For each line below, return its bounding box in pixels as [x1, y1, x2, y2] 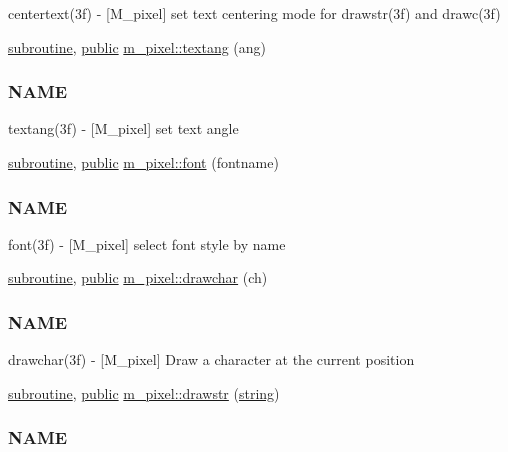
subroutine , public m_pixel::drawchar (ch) [8, 267, 268, 288]
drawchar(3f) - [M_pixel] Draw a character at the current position [8, 349, 415, 370]
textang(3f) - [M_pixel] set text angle [8, 118, 239, 139]
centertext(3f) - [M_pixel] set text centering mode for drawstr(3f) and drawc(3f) [8, 3, 501, 23]
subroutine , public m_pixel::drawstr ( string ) [8, 382, 280, 403]
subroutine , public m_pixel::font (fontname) [8, 152, 279, 172]
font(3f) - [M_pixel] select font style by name [8, 233, 286, 254]
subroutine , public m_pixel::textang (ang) [8, 36, 267, 57]
